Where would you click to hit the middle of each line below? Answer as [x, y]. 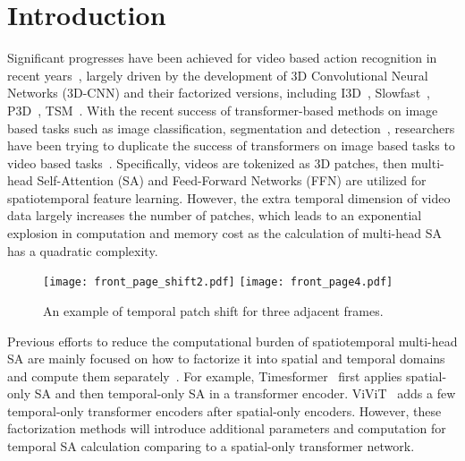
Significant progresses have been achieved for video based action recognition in [222, 58]
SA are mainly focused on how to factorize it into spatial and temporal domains [226, 359]
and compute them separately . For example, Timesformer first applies [205, 376]
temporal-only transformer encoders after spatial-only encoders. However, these [224, 410]
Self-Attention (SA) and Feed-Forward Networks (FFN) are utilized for [232, 180]
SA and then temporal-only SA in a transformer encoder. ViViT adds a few [245, 393]
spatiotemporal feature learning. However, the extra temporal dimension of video [229, 197]
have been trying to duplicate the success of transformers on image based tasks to [231, 145]
